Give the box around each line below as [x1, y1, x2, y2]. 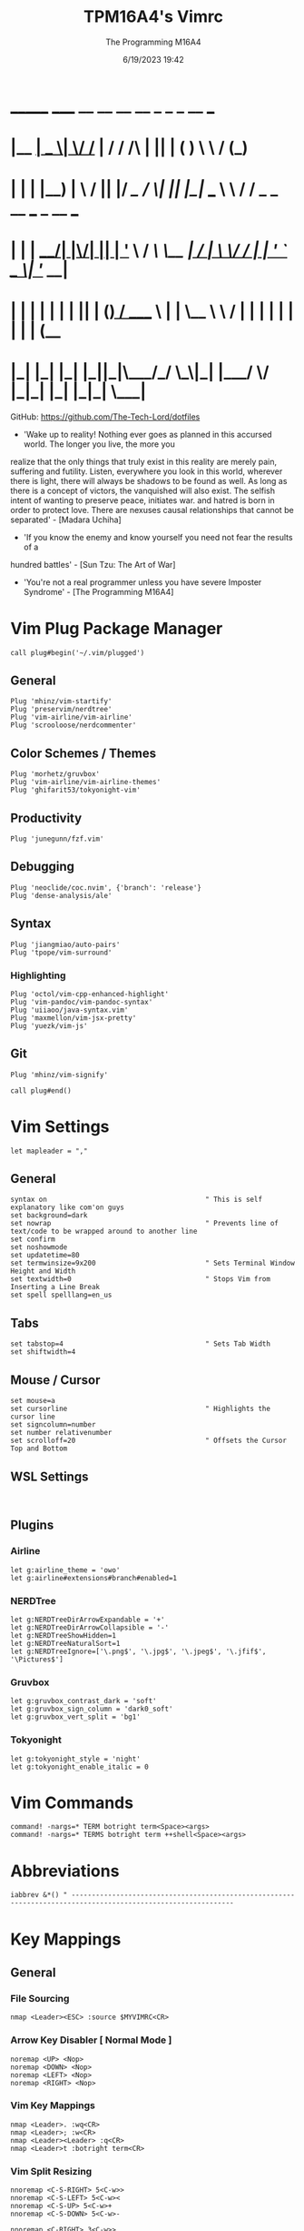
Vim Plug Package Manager [10, 618, 223, 639]
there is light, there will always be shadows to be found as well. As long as [10, 475, 288, 486]
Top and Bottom [10, 1444, 68, 1453]
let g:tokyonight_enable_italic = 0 [10, 1762, 149, 1772]
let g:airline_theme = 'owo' [10, 1565, 121, 1575]
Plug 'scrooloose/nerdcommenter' [10, 721, 137, 730]
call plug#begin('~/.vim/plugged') [10, 648, 145, 657]
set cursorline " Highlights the [10, 1404, 271, 1414]
